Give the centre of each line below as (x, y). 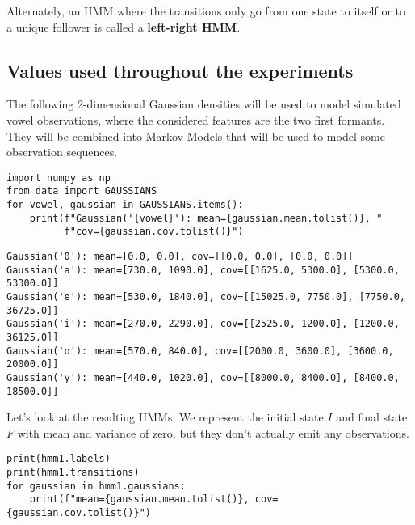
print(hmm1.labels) (59, 459)
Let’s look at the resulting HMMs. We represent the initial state (165, 417)
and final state (372, 417)
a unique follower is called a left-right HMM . (124, 26)
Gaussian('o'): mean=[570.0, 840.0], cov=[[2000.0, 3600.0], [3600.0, (200, 351)
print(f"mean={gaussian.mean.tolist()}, (139, 500)
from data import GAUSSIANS (82, 191)
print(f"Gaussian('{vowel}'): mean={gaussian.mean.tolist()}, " (206, 218)
